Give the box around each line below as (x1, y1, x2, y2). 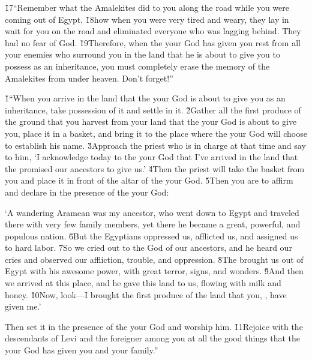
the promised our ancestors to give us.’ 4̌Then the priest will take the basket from (5, 162, 305, 175)
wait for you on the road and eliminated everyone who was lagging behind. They (5, 25, 301, 37)
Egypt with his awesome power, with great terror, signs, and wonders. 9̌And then (5, 265, 304, 277)
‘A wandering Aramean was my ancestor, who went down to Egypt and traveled (5, 206, 299, 218)
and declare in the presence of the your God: (5, 185, 169, 198)
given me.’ (5, 300, 41, 313)
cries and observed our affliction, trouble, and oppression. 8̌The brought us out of (5, 253, 304, 265)
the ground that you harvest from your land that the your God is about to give (5, 115, 297, 128)
